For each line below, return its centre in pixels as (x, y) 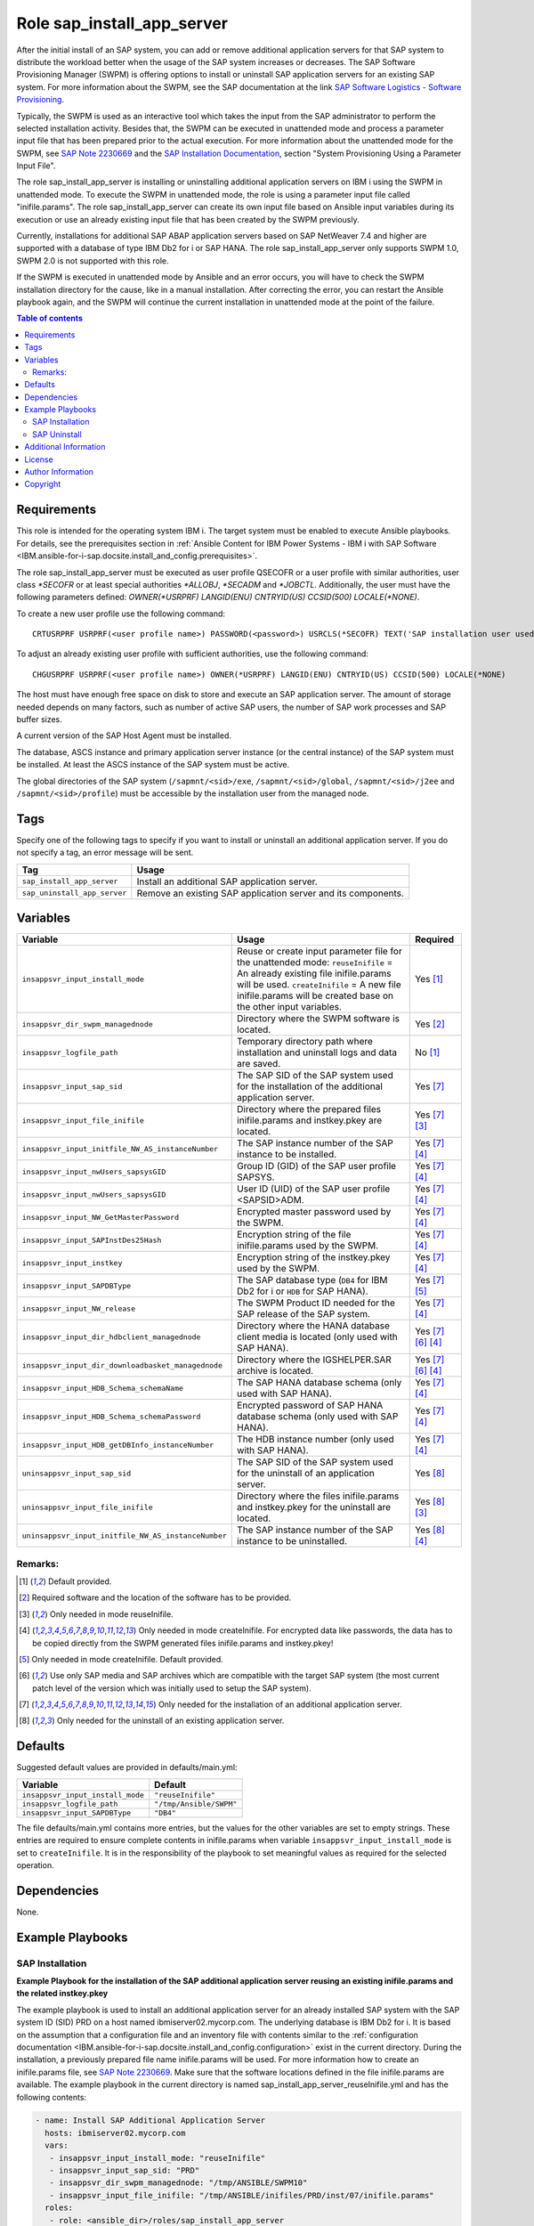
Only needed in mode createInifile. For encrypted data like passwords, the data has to (295, 1630)
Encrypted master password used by (314, 1212)
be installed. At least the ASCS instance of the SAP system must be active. (153, 765)
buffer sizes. (39, 719)
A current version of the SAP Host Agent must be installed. (124, 735)
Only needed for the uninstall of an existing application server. (170, 1721)
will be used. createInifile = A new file (320, 985)
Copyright (43, 484)
